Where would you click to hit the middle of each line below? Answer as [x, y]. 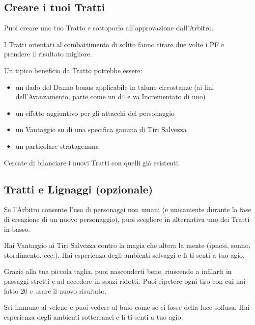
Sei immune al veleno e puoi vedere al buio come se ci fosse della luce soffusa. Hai [127, 307]
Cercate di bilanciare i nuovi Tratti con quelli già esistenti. [92, 162]
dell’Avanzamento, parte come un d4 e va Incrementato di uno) [111, 96]
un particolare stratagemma [57, 146]
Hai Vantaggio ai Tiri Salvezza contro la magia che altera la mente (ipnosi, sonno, [127, 245]
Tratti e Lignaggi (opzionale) [79, 189]
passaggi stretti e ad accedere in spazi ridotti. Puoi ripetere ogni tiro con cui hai [125, 281]
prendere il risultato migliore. [48, 54]
